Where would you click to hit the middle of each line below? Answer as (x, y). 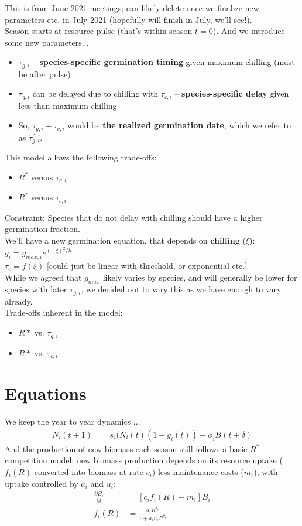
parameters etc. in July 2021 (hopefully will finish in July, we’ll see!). (128, 19)
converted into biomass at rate (89, 471)
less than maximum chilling (68, 105)
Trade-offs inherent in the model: (64, 312)
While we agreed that (43, 277)
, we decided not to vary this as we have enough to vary (181, 289)
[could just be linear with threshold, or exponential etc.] (147, 266)
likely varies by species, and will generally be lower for (200, 277)
